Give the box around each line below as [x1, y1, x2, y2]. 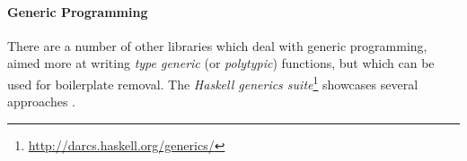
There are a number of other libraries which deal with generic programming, [7, 36, 427, 55]
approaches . [7, 92, 75, 111]
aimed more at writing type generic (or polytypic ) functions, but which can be [7, 54, 435, 72]
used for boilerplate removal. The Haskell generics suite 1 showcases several [7, 72, 419, 93]
